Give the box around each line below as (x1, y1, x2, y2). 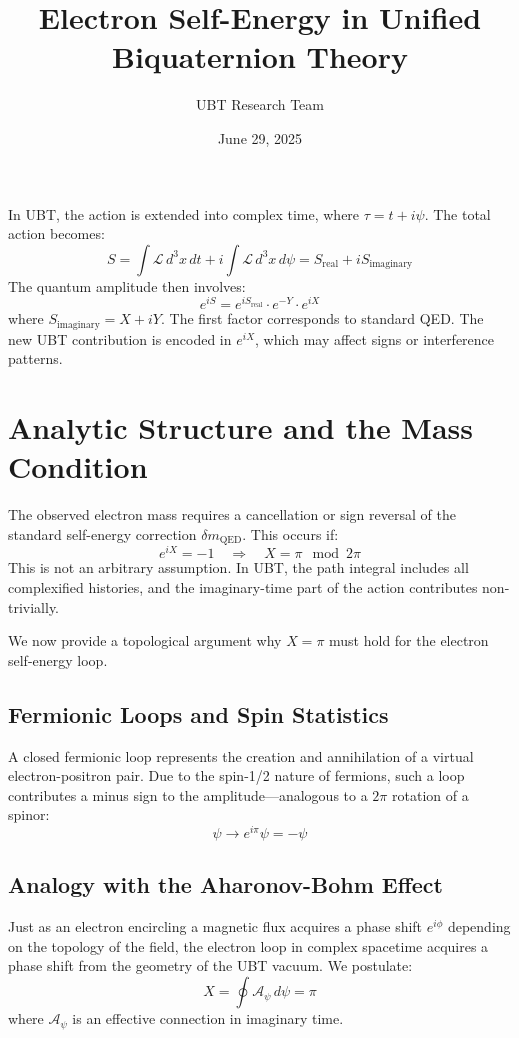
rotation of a (392, 784, 469, 805)
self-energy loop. (8, 649, 108, 670)
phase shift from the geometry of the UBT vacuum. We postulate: (8, 955, 413, 976)
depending (447, 916, 511, 937)
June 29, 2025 (217, 127, 303, 148)
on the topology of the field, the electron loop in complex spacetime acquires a (8, 935, 489, 956)
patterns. (8, 348, 63, 369)
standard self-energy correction (8, 523, 197, 544)
